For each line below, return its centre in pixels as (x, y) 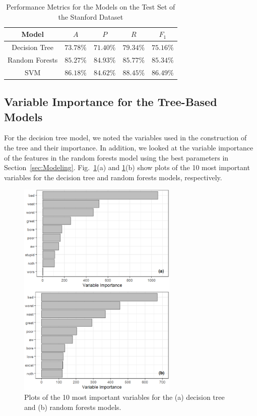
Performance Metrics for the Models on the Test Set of (91, 7)
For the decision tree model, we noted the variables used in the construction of (125, 138)
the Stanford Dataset (91, 16)
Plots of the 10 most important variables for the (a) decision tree (124, 397)
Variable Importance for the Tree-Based (111, 102)
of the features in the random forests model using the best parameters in (116, 157)
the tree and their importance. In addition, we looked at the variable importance (129, 147)
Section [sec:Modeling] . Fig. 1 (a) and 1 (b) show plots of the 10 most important (127, 167)
